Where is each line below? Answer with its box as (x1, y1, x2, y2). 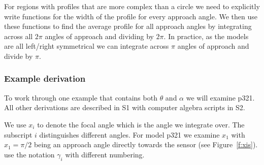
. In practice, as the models (163, 30, 249, 41)
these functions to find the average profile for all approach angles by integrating (4, 21, 252, 31)
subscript (4, 129, 32, 140)
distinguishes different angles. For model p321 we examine (39, 129, 220, 140)
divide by (4, 50, 33, 61)
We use (4, 119, 26, 129)
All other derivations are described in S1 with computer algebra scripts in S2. (4, 102, 245, 113)
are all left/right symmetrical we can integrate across (4, 41, 169, 51)
